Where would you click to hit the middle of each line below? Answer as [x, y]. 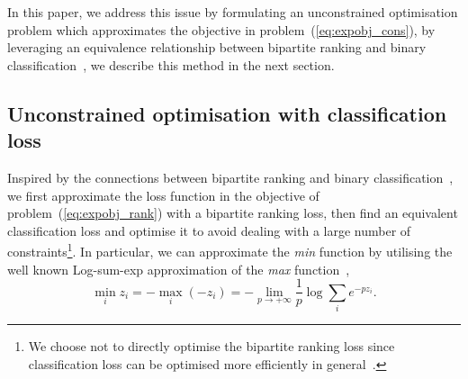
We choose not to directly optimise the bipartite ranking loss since [211, 345]
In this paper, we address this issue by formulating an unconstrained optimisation [233, 12]
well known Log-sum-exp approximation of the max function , [179, 269]
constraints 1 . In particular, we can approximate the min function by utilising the [230, 250]
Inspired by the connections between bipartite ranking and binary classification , [230, 177]
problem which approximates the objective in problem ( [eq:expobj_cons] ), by [221, 29]
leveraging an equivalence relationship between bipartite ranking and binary [217, 47]
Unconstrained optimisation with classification [227, 113]
